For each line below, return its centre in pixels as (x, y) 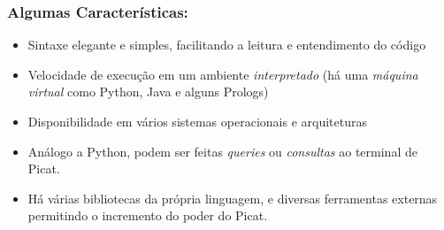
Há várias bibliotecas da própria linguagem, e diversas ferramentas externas (233, 198)
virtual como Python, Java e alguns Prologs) (148, 92)
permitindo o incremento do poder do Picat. (148, 215)
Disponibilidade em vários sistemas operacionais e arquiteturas (197, 121)
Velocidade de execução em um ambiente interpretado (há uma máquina (223, 74)
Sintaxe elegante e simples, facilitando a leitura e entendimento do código (227, 45)
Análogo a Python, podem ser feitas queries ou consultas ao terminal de (222, 151)
